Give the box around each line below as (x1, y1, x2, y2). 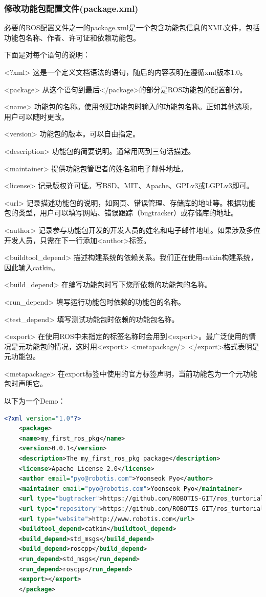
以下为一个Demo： (4, 395, 65, 406)
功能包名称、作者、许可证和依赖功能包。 (4, 32, 140, 43)
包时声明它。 (4, 378, 47, 389)
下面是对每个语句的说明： (4, 49, 90, 60)
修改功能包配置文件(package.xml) (4, 2, 139, 14)
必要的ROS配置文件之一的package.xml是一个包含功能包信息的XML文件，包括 (4, 22, 260, 33)
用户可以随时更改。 (4, 111, 69, 122)
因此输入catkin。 (4, 262, 59, 272)
